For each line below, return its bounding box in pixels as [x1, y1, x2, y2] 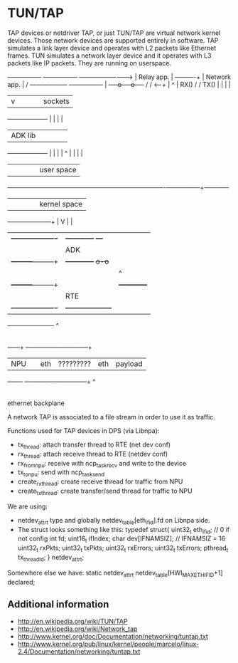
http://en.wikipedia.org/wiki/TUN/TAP [17, 617, 128, 626]
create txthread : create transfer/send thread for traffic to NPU [17, 486, 193, 496]
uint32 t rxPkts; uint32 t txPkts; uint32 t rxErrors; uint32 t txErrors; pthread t [17, 543, 229, 553]
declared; [7, 578, 36, 586]
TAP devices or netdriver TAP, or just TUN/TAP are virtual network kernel [7, 28, 221, 37]
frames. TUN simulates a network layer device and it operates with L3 [7, 51, 212, 60]
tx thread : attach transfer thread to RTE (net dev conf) [17, 440, 171, 450]
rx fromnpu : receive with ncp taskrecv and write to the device [17, 459, 187, 469]
